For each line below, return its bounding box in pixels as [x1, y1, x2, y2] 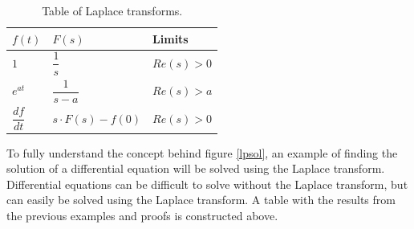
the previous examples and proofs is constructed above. [6, 207, 278, 223]
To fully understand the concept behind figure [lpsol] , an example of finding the [6, 144, 398, 161]
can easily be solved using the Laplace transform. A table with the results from [6, 191, 396, 208]
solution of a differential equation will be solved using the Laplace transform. [6, 160, 385, 177]
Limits [152, 30, 189, 47]
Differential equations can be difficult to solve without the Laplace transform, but [6, 175, 408, 192]
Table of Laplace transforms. [42, 2, 183, 18]
